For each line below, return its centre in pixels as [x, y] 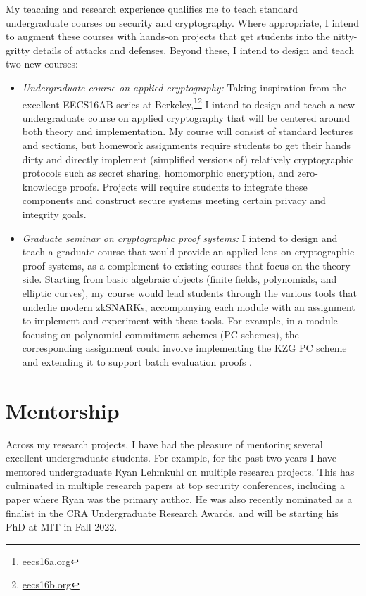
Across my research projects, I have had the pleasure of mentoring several [164, 444]
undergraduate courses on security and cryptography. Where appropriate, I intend [182, 22]
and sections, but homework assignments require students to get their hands [187, 145]
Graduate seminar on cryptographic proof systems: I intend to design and [180, 237]
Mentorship [63, 410]
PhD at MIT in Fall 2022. [62, 527]
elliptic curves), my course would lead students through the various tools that [189, 292]
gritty [18, 50]
